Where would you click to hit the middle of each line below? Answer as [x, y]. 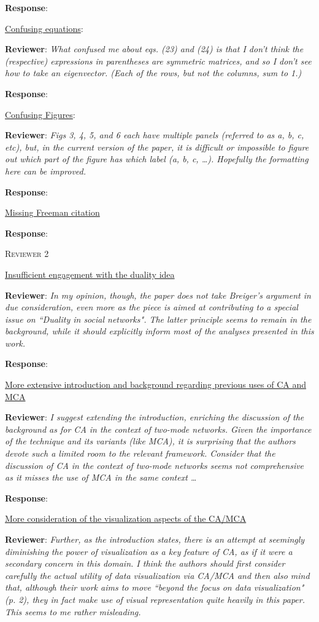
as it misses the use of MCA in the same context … [101, 477]
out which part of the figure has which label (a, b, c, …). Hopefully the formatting [157, 159]
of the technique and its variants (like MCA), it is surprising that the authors [150, 441]
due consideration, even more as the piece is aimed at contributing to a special [152, 307]
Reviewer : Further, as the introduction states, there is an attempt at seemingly [155, 539]
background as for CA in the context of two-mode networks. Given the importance [158, 429]
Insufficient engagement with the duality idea [90, 274]
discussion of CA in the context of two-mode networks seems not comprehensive [155, 465]
